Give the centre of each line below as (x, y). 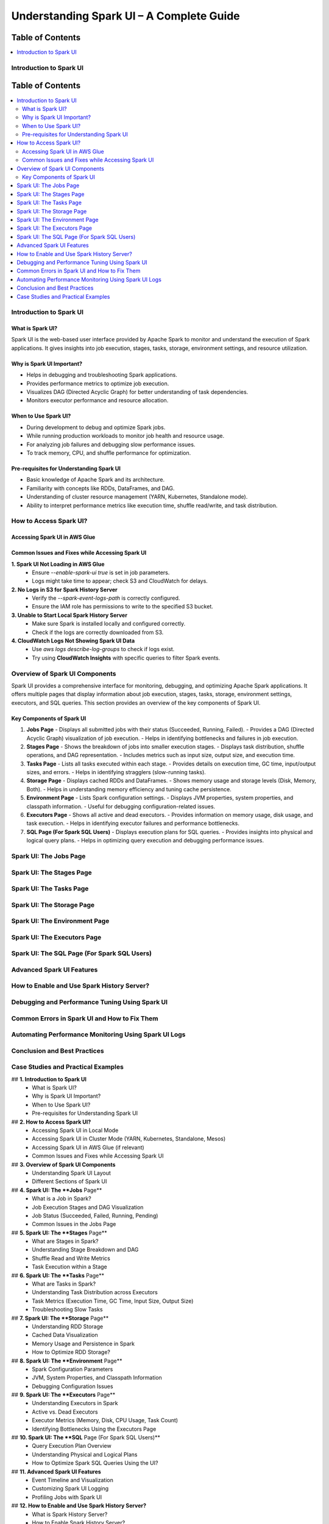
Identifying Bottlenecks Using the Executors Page (94, 1429)
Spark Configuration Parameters (73, 1369)
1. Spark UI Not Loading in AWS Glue (58, 564)
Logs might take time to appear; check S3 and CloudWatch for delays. (120, 581)
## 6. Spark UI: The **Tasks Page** (58, 1275)
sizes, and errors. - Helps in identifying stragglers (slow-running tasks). (116, 772)
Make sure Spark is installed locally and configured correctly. (109, 624)
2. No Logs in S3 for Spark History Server (65, 589)
